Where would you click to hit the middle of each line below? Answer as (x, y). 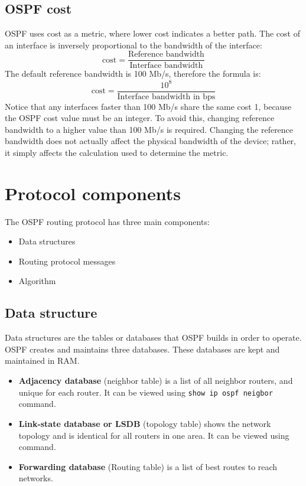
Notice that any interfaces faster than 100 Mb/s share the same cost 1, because (148, 106)
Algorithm (37, 281)
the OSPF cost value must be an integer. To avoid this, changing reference (140, 118)
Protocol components (93, 193)
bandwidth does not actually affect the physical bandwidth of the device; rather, (150, 141)
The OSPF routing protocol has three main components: (107, 221)
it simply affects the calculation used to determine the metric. (117, 152)
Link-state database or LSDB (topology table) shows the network (145, 423)
